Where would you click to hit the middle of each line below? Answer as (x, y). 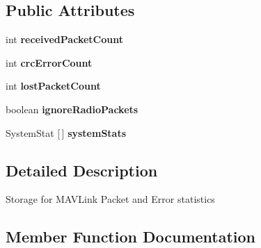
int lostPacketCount (53, 86)
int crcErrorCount (49, 62)
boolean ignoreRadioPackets (72, 109)
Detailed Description (82, 170)
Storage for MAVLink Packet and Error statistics (110, 199)
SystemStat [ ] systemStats (66, 132)
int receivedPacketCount (64, 39)
